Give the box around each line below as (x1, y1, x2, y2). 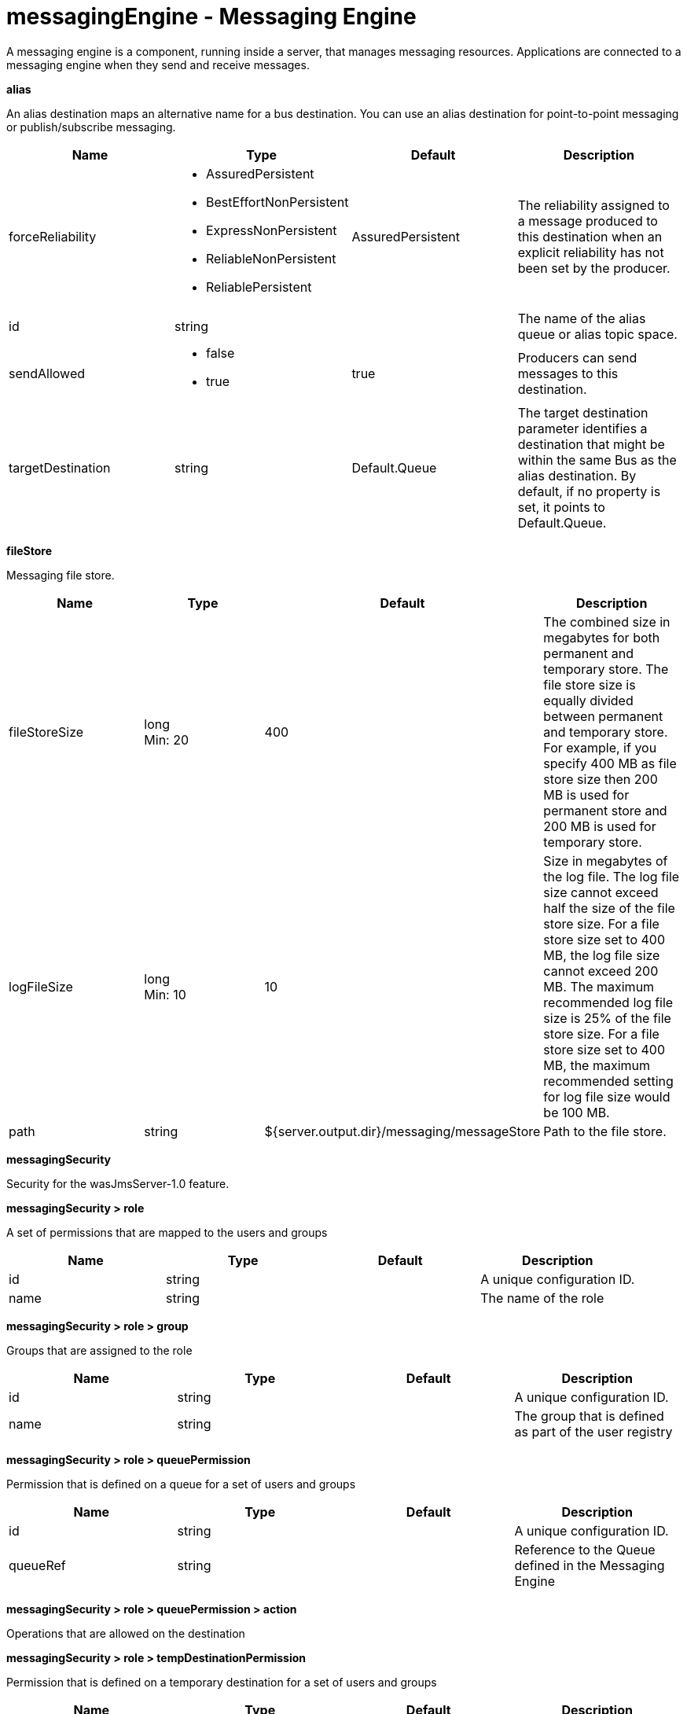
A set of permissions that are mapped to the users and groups (6, 1225, 328, 1239)
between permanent (543, 708, 663, 724)
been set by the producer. (517, 259, 670, 276)
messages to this (517, 365, 619, 381)
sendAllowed (9, 365, 86, 381)
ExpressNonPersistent (205, 222, 337, 238)
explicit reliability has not (517, 244, 664, 260)
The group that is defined (514, 1407, 664, 1424)
